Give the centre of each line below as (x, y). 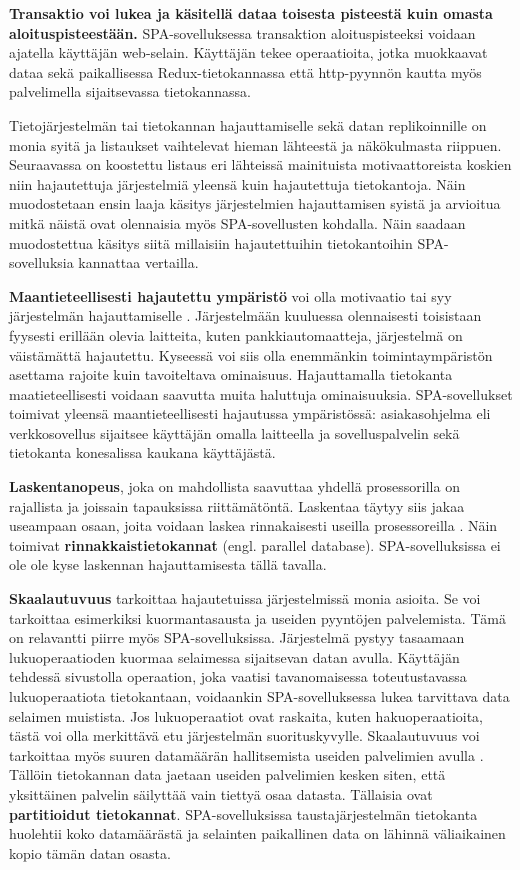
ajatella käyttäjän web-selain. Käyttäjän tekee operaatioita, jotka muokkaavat (248, 52)
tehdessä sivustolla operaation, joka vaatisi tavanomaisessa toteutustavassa (238, 676)
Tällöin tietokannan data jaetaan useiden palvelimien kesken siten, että (227, 774)
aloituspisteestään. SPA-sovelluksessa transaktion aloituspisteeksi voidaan (242, 32)
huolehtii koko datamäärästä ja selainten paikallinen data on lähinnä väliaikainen (257, 833)
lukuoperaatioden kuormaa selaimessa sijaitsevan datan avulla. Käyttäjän (234, 656)
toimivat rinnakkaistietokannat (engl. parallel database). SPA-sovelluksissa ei (255, 544)
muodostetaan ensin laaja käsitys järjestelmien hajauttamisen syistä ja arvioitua (255, 203)
